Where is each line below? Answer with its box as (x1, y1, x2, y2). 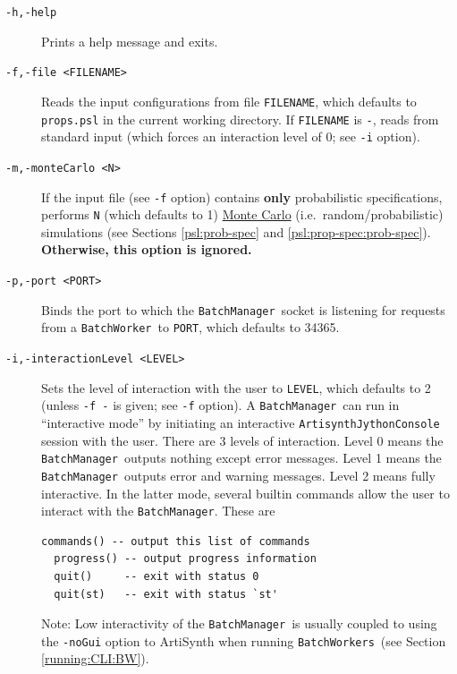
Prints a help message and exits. (41, 31, 218, 50)
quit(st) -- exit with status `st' (54, 587, 278, 601)
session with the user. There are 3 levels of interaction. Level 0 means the (41, 431, 444, 449)
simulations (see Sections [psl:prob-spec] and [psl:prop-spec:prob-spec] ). (41, 222, 431, 241)
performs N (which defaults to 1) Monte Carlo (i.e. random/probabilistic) (41, 205, 444, 224)
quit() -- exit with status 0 (54, 569, 259, 583)
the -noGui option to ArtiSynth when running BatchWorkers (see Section (41, 631, 446, 650)
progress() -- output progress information (54, 552, 317, 566)
